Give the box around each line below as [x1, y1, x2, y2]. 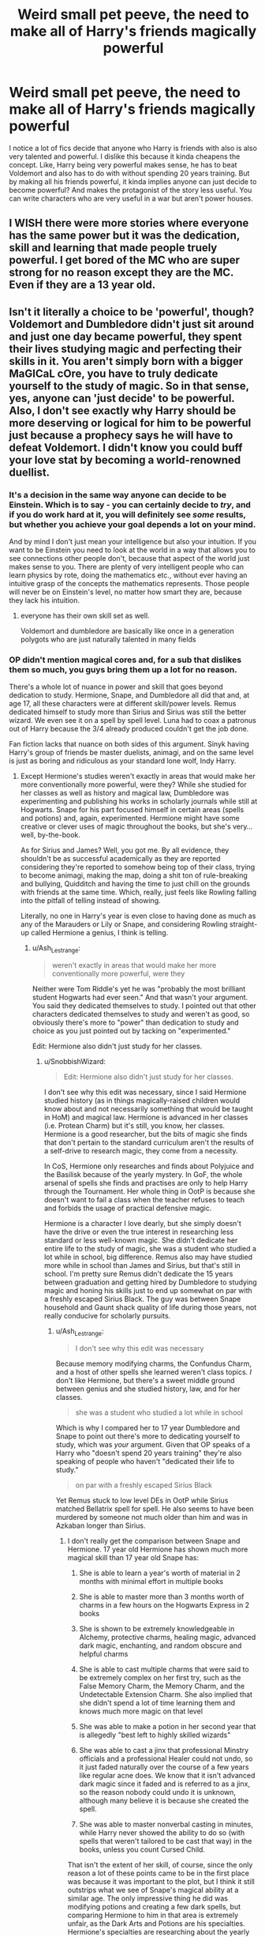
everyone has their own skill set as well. [20, 611, 150, 621]
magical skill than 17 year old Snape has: [67, 1552, 200, 1562]
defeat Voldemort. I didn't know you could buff [9, 441, 243, 454]
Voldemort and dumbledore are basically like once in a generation [20, 626, 235, 636]
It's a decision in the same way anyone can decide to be [9, 489, 227, 500]
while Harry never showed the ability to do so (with [79, 1827, 245, 1837]
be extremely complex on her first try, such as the [79, 1672, 241, 1682]
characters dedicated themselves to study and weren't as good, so [32, 1010, 250, 1019]
